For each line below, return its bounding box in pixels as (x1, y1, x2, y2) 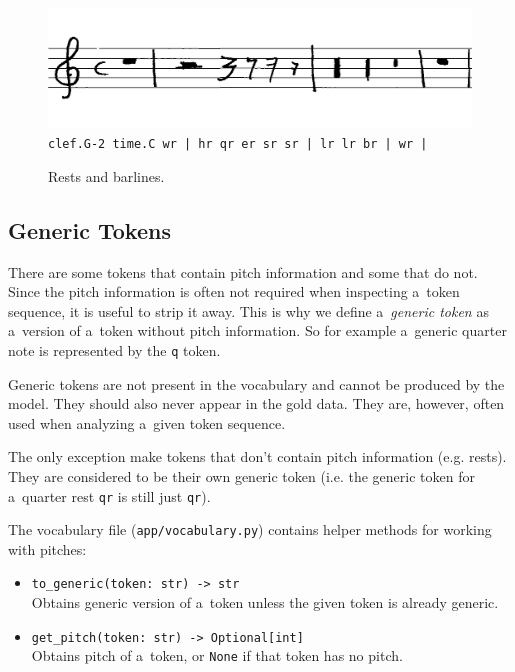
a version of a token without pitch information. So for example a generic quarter (8, 320, 507, 341)
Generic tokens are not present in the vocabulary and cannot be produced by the (8, 373, 505, 394)
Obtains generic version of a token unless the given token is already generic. (31, 592, 499, 613)
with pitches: (8, 538, 87, 559)
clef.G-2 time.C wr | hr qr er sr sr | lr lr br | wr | (48, 137, 428, 152)
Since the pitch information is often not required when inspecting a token (8, 281, 460, 302)
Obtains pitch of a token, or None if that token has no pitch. (31, 645, 403, 666)
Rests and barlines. (48, 165, 165, 186)
